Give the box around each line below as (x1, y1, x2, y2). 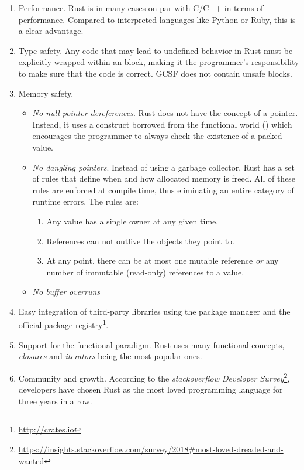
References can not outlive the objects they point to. (46, 234, 234, 247)
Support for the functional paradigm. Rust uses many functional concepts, (18, 338, 285, 350)
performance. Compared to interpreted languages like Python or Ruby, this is (18, 13, 296, 25)
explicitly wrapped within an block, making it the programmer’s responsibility (18, 56, 299, 68)
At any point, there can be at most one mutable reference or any (46, 254, 279, 267)
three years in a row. (18, 394, 92, 407)
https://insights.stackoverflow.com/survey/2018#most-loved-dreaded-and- (18, 442, 284, 455)
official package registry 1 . (18, 317, 109, 331)
